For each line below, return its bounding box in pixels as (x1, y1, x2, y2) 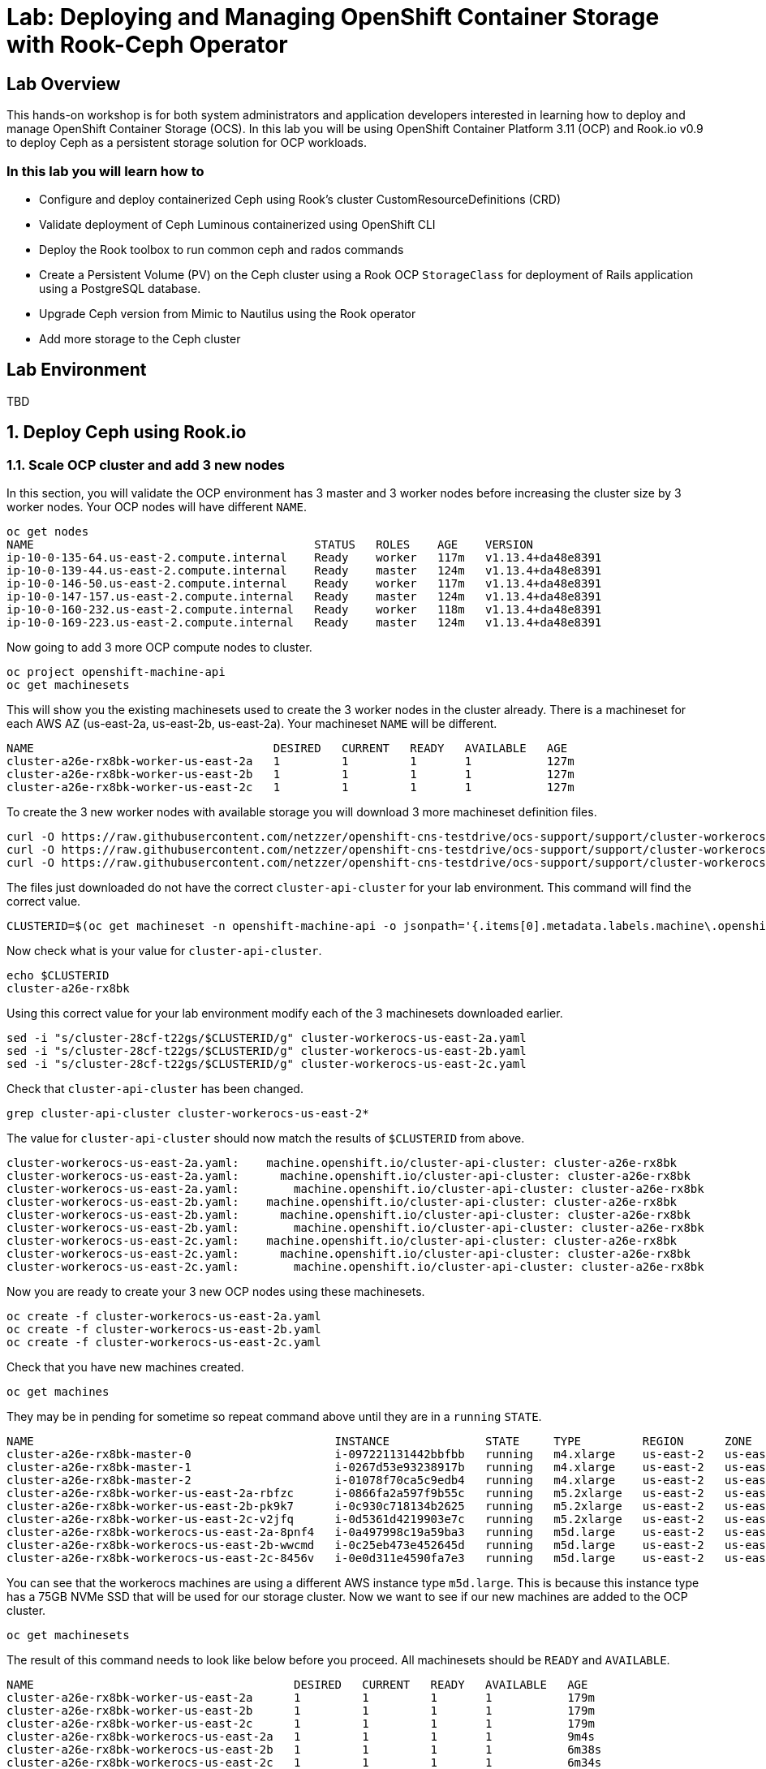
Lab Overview (6, 73, 121, 94)
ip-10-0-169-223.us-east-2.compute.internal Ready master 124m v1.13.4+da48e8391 (6, 615, 602, 629)
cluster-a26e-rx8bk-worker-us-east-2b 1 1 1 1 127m (6, 767, 574, 781)
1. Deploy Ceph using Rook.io (6, 422, 247, 443)
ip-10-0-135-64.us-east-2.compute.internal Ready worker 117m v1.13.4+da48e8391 (6, 550, 602, 564)
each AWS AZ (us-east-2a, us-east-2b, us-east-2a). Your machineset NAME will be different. (6, 716, 497, 730)
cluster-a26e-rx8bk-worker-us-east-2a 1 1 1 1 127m (6, 754, 574, 768)
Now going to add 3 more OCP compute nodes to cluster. (6, 639, 312, 654)
